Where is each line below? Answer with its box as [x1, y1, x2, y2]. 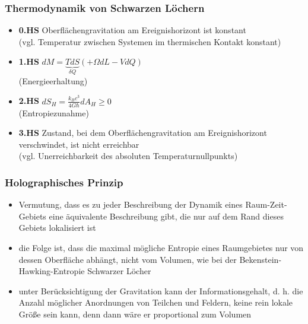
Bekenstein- [239, 253, 282, 265]
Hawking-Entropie [18, 265, 85, 277]
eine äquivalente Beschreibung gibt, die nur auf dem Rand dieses [49, 209, 284, 222]
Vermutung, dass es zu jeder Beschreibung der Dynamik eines [18, 198, 243, 211]
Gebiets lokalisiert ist [18, 221, 96, 234]
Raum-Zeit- [245, 198, 287, 211]
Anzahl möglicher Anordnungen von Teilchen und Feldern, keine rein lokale [18, 296, 293, 309]
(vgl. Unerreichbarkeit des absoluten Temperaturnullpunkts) [18, 150, 238, 162]
